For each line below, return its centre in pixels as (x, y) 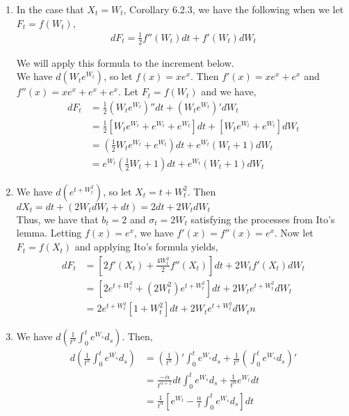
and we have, (229, 91)
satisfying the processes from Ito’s (263, 219)
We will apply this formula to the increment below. (125, 62)
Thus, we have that (57, 219)
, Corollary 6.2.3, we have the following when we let (234, 9)
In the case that (50, 9)
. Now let (294, 233)
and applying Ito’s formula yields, (146, 247)
